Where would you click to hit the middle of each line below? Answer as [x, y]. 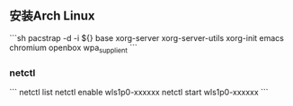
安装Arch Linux [53, 16]
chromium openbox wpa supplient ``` [73, 49]
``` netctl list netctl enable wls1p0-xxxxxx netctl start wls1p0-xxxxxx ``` [139, 92]
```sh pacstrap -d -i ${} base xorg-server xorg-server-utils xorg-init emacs [147, 37]
